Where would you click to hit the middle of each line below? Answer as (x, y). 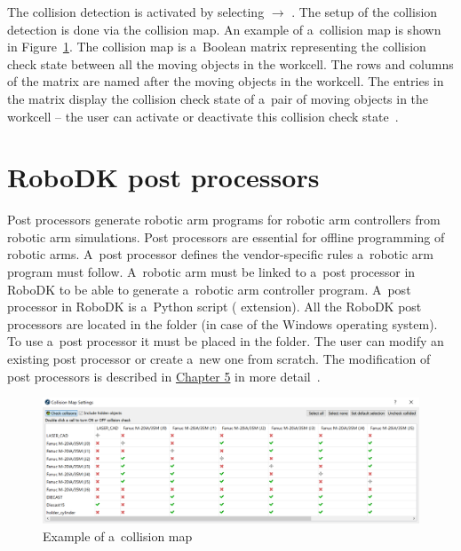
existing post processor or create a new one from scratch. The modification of (219, 359)
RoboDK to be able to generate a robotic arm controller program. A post (209, 289)
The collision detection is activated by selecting (136, 12)
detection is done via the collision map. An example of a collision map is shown (224, 29)
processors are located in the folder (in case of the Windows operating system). (223, 323)
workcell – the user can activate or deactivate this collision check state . (203, 116)
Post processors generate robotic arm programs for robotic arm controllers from (224, 220)
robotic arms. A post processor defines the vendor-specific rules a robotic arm (220, 254)
